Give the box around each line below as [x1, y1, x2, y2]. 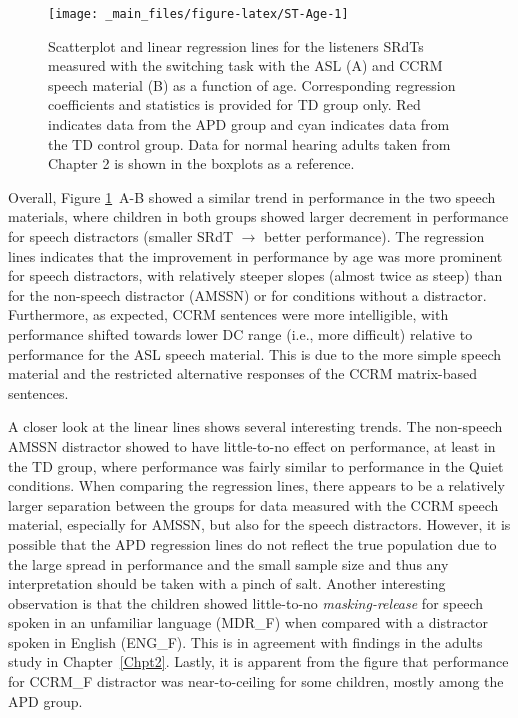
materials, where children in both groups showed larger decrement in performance [8, 206, 509, 227]
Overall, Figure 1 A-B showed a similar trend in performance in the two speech [8, 186, 496, 207]
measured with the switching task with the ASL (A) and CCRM [48, 55, 443, 76]
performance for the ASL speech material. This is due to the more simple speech [8, 343, 502, 364]
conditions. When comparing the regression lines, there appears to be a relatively [8, 475, 505, 496]
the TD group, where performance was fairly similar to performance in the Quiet [8, 455, 504, 476]
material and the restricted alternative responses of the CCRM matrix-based [8, 363, 478, 384]
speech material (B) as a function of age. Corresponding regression [48, 74, 456, 95]
